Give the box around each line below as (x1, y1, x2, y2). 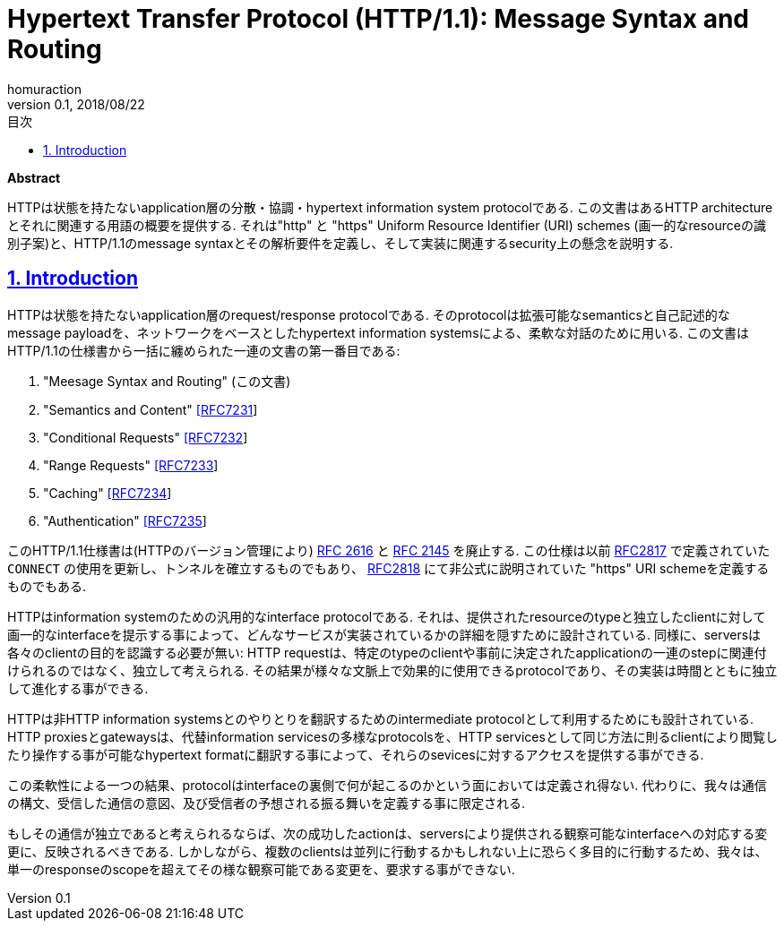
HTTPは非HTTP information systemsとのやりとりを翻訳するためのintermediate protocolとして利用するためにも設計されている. (7, 710, 754, 726)
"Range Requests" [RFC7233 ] (43, 457, 219, 473)
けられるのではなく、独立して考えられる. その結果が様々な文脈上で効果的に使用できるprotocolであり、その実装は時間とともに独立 (7, 662, 778, 678)
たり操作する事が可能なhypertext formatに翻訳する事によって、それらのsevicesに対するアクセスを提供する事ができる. (7, 746, 704, 762)
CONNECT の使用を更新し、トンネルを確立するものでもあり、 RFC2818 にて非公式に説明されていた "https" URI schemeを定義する (7, 560, 770, 576)
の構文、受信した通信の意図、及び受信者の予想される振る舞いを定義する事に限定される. (7, 795, 526, 811)
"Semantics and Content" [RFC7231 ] (43, 401, 258, 417)
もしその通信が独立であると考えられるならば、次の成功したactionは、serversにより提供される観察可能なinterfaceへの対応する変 (7, 825, 768, 841)
